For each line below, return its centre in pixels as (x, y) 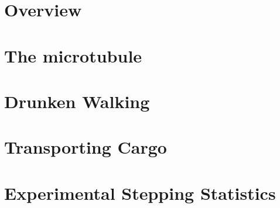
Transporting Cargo (86, 147)
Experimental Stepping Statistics (140, 193)
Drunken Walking (77, 101)
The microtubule (73, 55)
